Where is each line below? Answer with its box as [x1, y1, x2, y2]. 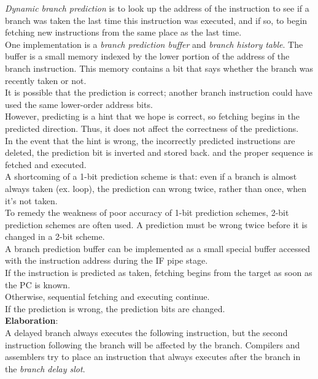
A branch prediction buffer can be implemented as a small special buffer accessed [5, 242, 311, 255]
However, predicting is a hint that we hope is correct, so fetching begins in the [5, 110, 300, 123]
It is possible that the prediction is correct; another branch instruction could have [5, 86, 312, 99]
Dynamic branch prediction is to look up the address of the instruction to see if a [5, 2, 309, 14]
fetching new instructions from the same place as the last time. [5, 26, 242, 39]
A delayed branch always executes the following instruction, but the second [5, 326, 288, 339]
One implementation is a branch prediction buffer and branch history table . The [5, 37, 303, 50]
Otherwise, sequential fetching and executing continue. [5, 290, 210, 303]
